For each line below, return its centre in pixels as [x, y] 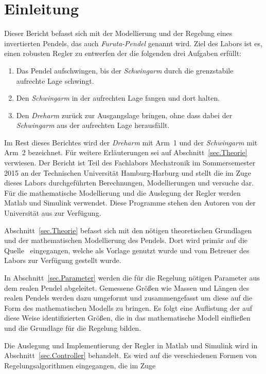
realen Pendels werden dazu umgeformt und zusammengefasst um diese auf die [128, 298]
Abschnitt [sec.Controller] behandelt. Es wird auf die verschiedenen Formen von [130, 355]
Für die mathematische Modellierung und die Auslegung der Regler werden [122, 192]
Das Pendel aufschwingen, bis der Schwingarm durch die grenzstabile [125, 70]
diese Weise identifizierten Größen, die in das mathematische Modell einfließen [127, 318]
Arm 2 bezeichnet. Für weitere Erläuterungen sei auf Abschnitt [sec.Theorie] [126, 152]
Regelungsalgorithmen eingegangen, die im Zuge [80, 365]
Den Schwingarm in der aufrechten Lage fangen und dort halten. [118, 98]
